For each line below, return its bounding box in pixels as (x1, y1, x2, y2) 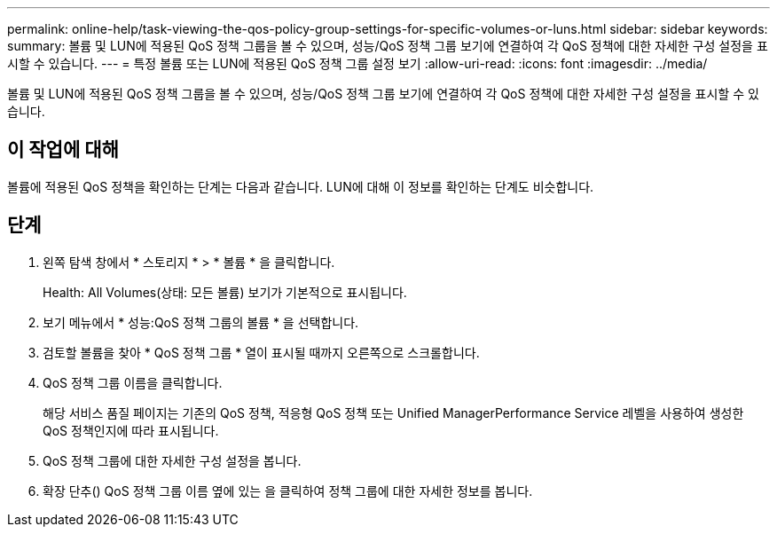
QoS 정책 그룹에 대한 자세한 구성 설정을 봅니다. (43, 452, 302, 468)
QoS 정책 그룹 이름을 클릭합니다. (43, 374, 223, 390)
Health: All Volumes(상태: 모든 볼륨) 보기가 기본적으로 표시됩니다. (43, 284, 407, 300)
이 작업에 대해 (7, 138, 119, 161)
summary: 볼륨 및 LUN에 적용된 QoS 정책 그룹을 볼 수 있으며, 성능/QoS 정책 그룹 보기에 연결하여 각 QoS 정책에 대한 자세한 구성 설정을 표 (7, 38, 768, 53)
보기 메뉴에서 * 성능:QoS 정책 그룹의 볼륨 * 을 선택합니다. (43, 314, 359, 330)
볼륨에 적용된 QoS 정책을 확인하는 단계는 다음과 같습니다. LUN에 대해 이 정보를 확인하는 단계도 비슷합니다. (7, 178, 594, 194)
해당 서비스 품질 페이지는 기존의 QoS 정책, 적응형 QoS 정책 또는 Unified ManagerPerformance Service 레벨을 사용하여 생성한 (43, 404, 744, 420)
